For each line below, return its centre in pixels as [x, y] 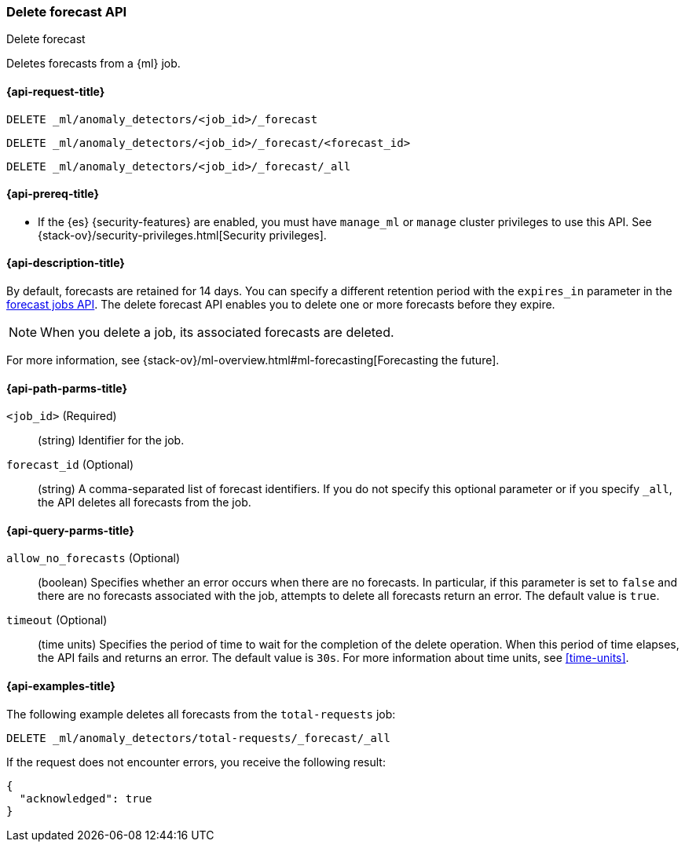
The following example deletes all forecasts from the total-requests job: [201, 714]
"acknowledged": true [86, 798]
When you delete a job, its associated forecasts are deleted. [217, 333]
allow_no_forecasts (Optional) [93, 558]
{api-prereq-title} [53, 194]
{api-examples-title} [61, 686]
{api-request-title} [56, 91]
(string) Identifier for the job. [111, 440]
